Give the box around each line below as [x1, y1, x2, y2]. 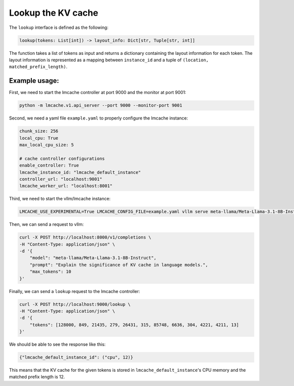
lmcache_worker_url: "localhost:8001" [19, 183, 113, 189]
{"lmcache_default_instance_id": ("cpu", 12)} [19, 355, 133, 360]
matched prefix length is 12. [9, 374, 65, 380]
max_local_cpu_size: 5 [19, 142, 74, 147]
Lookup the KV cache [9, 7, 98, 18]
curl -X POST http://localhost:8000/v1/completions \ [19, 235, 151, 240]
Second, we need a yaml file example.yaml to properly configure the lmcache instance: [9, 115, 188, 121]
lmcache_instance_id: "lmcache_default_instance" [19, 169, 141, 175]
